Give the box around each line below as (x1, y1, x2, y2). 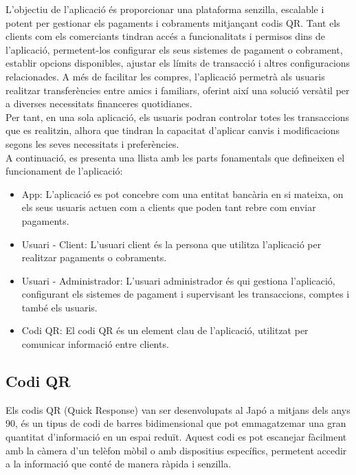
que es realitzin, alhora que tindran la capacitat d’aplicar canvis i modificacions (5, 123, 340, 137)
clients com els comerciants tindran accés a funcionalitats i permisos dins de (5, 29, 326, 43)
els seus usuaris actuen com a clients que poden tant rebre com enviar (21, 200, 316, 214)
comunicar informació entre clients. (21, 337, 169, 351)
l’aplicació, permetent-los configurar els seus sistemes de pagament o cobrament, (5, 42, 343, 56)
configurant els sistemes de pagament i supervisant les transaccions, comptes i (21, 287, 350, 301)
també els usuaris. (21, 300, 98, 314)
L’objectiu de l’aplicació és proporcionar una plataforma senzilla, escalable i (5, 2, 324, 16)
